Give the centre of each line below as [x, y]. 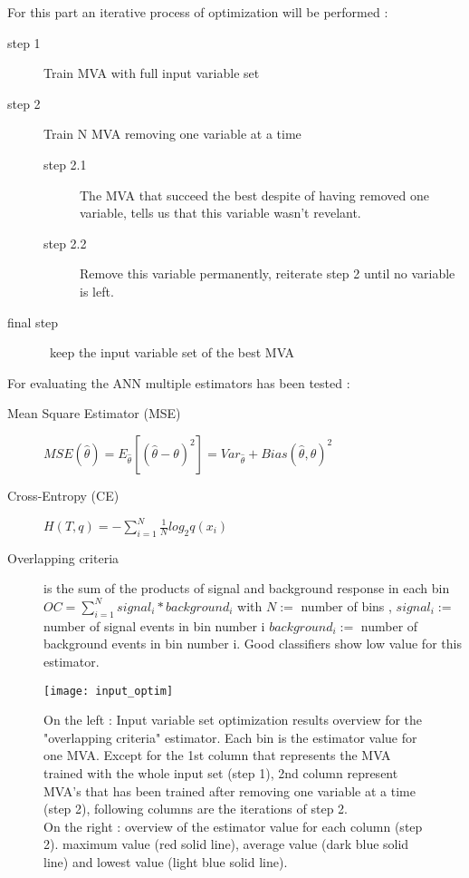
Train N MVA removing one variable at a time [172, 134]
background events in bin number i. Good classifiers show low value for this [253, 644]
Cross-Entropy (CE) [63, 495]
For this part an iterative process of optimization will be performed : [198, 12]
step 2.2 [65, 243]
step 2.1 [65, 164]
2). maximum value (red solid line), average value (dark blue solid [226, 844]
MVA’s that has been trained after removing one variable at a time [230, 790]
